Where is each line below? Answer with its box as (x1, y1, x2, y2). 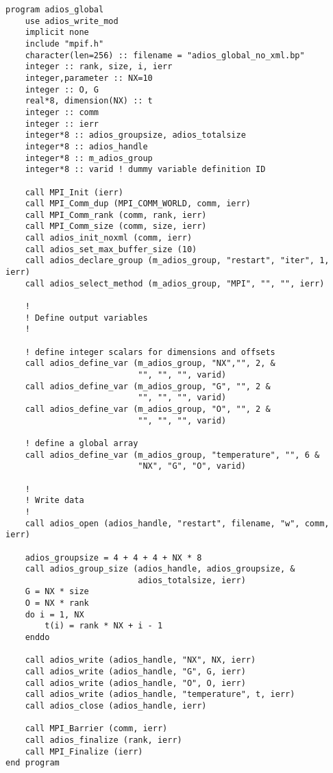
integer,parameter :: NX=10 (25, 73, 153, 83)
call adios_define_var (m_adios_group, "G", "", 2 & (25, 381, 271, 391)
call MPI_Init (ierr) (25, 187, 123, 197)
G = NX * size (25, 587, 89, 597)
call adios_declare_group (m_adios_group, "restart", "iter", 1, (25, 256, 330, 266)
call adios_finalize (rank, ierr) (25, 735, 182, 745)
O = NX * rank (25, 598, 89, 609)
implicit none (25, 27, 89, 38)
